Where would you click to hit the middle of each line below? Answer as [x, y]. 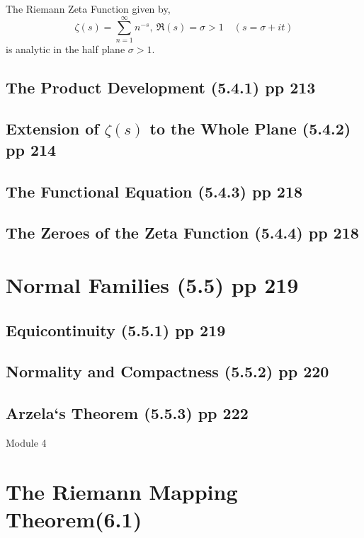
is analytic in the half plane [66, 48]
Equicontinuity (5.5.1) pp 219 [116, 330]
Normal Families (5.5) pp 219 [152, 285]
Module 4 [26, 442]
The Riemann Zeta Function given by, [88, 8]
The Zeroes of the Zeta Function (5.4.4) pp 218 [182, 233]
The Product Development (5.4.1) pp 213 [161, 87]
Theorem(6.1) [74, 519]
